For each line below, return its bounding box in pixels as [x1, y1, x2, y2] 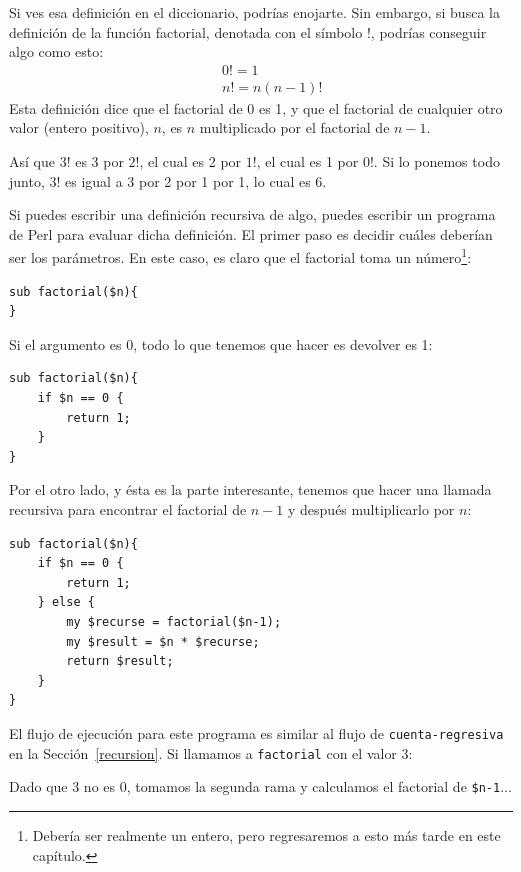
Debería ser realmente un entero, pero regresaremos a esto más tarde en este [32, 824, 501, 845]
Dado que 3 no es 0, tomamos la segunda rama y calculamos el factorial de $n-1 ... [9, 776, 512, 797]
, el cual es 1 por [256, 151, 359, 172]
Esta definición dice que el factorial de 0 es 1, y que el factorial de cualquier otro [9, 97, 503, 118]
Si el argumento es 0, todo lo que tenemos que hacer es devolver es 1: [9, 333, 433, 354]
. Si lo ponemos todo [373, 151, 500, 172]
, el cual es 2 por [139, 151, 242, 172]
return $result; [66, 654, 174, 669]
